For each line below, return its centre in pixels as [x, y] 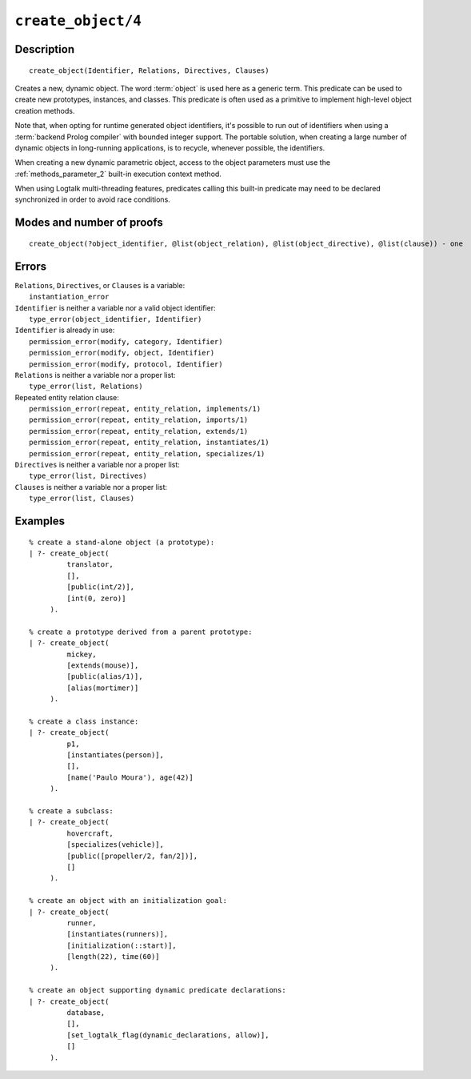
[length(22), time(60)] [113, 957]
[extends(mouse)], [103, 665]
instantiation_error [69, 297]
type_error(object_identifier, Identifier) [116, 319]
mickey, [82, 654]
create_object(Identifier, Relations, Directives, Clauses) [149, 70]
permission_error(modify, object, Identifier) [122, 353]
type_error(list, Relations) [86, 387]
